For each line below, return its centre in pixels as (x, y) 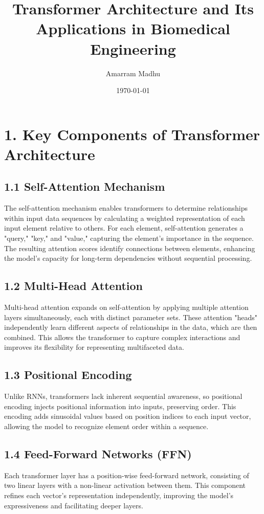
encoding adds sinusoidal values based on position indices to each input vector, (128, 416)
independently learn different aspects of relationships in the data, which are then (131, 327)
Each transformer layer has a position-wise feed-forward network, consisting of (127, 475)
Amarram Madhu (133, 73)
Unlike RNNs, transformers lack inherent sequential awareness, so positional (123, 396)
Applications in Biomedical (133, 28)
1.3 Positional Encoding (68, 375)
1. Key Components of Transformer (132, 134)
